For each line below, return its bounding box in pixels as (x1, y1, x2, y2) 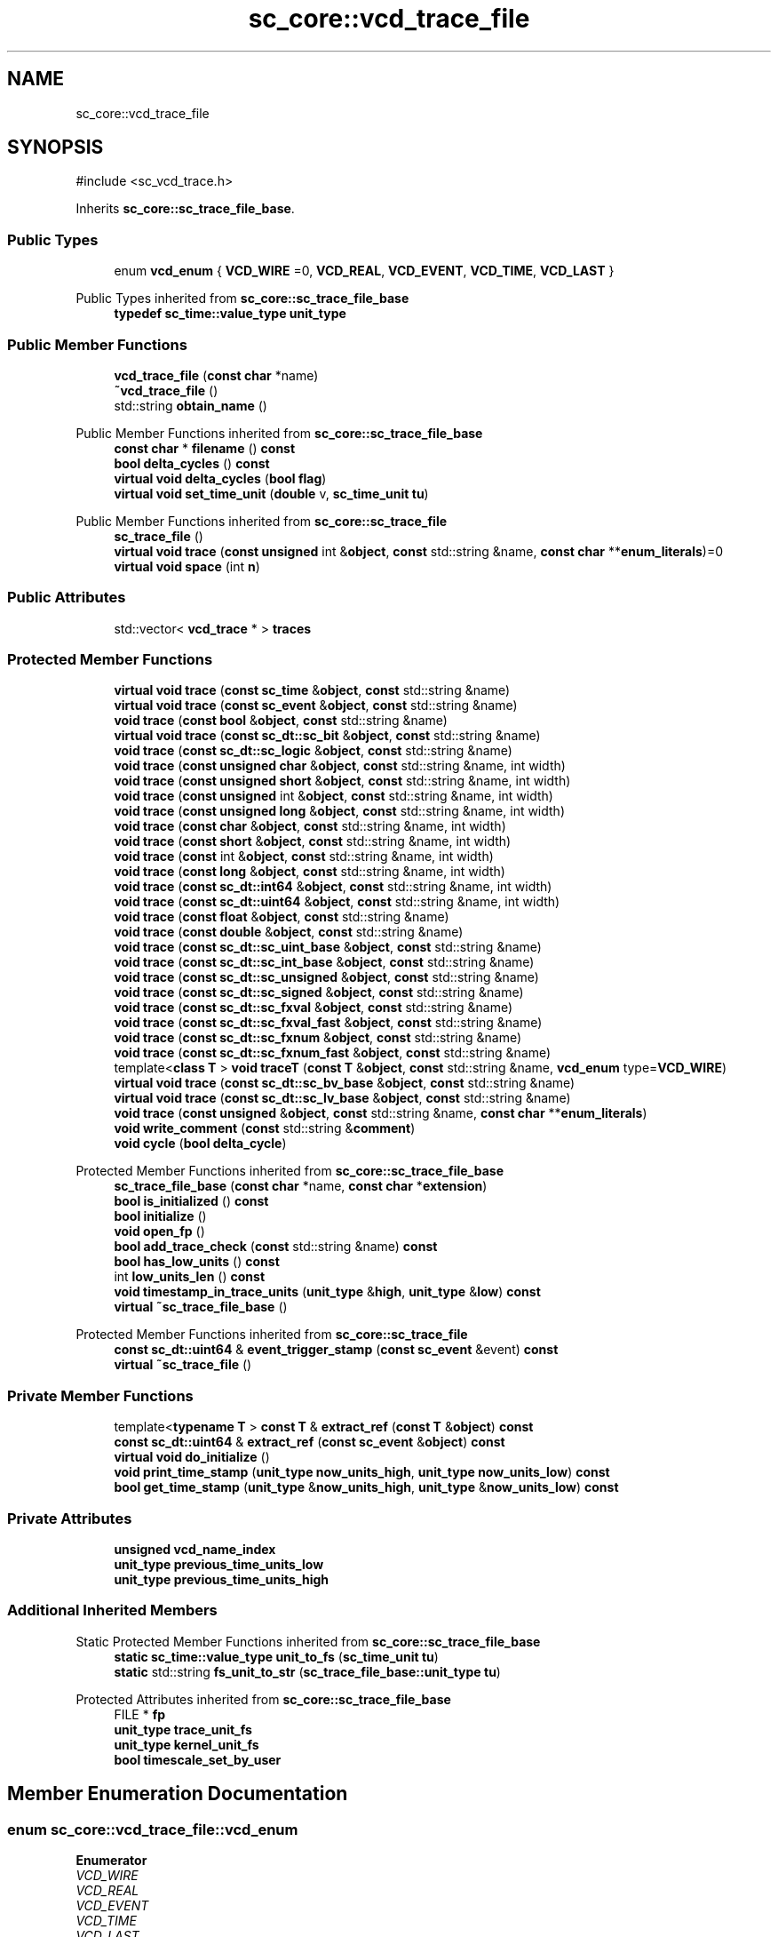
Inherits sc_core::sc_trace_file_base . (75, 201, 295, 217)
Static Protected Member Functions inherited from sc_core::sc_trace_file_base (75, 1633, 541, 1649)
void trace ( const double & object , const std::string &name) (114, 924, 464, 940)
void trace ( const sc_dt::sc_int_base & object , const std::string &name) (114, 954, 535, 970)
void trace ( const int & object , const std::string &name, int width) (114, 849, 494, 865)
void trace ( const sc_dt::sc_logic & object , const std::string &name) (114, 743, 512, 759)
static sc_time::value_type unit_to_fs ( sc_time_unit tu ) (114, 1648, 439, 1664)
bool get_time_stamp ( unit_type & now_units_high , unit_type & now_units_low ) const (114, 1479, 619, 1495)
